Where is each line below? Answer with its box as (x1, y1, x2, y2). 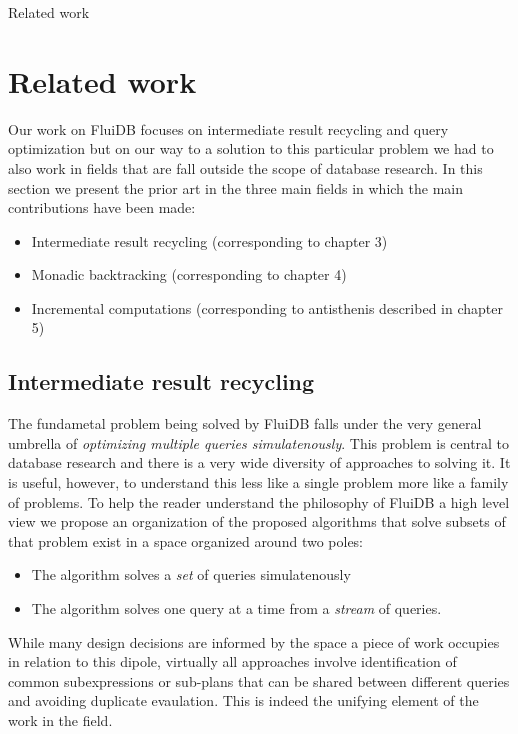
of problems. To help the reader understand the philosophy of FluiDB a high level (8, 491, 510, 512)
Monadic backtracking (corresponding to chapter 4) (31, 264, 347, 285)
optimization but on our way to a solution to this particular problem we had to (8, 138, 494, 159)
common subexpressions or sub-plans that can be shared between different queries (8, 670, 510, 691)
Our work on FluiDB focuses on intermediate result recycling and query (8, 118, 449, 139)
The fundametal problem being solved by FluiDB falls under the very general (8, 413, 482, 434)
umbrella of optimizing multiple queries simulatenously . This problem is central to (8, 432, 510, 453)
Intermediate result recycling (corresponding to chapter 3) (31, 230, 388, 251)
